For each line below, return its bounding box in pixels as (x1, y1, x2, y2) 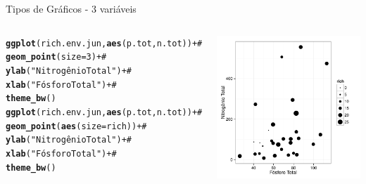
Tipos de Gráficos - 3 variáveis (6, 1, 137, 15)
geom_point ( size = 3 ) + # (6, 52, 107, 63)
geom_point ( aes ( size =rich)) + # (6, 121, 147, 131)
